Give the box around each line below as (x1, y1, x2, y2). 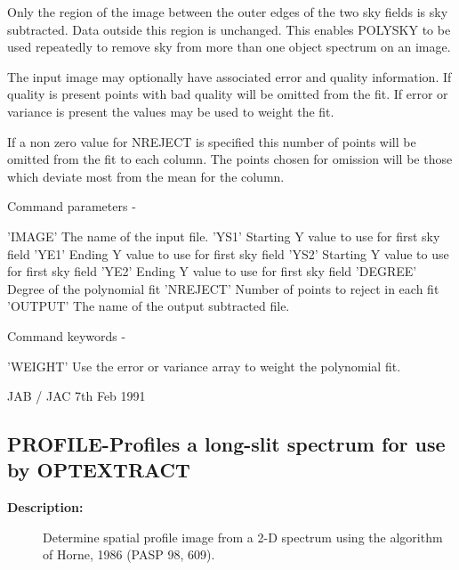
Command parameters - (7, 197, 136, 216)
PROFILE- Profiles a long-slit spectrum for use (7, 430, 446, 458)
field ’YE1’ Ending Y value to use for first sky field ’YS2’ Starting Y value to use (7, 244, 449, 263)
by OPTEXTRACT (7, 456, 190, 484)
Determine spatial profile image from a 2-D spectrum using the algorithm (43, 527, 443, 546)
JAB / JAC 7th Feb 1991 (7, 387, 146, 405)
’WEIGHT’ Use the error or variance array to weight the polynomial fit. (7, 356, 401, 375)
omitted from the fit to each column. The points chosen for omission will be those (7, 150, 453, 168)
